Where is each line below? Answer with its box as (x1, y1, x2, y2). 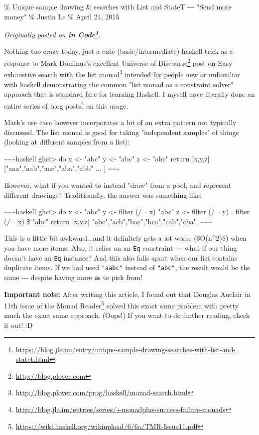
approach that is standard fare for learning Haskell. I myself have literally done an (4, 89, 255, 99)
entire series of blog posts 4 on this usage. (4, 99, 129, 111)
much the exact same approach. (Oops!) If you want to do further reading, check (4, 310, 250, 320)
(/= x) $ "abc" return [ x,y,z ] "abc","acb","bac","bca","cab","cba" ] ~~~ (4, 216, 212, 226)
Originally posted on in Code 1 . (4, 28, 101, 39)
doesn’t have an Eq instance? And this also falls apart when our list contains (4, 252, 238, 263)
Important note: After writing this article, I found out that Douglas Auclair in (4, 289, 251, 299)
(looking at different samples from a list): (4, 137, 129, 147)
